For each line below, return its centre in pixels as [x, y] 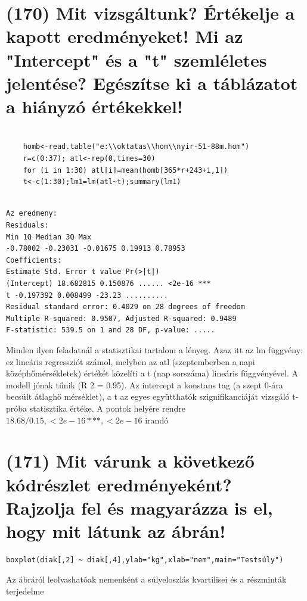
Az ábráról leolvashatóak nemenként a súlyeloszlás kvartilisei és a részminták [146, 579]
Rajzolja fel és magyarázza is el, [139, 507]
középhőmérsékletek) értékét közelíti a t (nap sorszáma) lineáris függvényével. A [152, 373]
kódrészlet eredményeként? [119, 484]
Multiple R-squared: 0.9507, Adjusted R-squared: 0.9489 [121, 318]
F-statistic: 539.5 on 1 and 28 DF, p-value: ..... [111, 330]
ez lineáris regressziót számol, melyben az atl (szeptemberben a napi [131, 361]
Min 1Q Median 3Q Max [49, 237]
